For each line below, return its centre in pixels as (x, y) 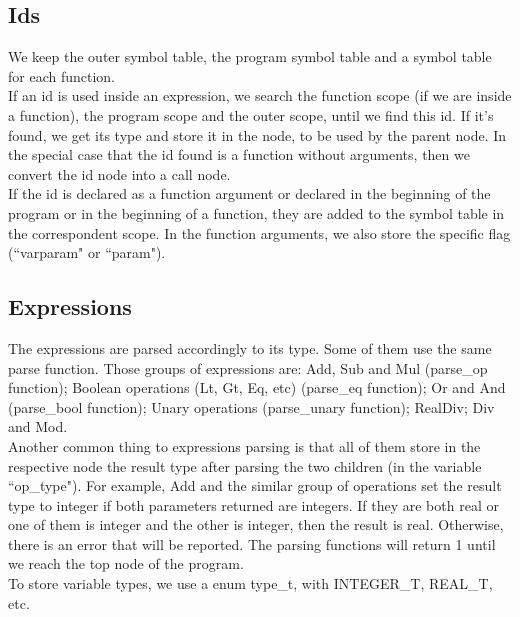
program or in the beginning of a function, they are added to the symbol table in (256, 212)
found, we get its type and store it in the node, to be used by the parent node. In (257, 134)
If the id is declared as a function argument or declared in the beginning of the (249, 193)
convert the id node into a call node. (119, 173)
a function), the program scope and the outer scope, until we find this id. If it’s (251, 114)
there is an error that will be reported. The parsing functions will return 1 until (252, 543)
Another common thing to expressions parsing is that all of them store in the (244, 445)
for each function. (62, 75)
